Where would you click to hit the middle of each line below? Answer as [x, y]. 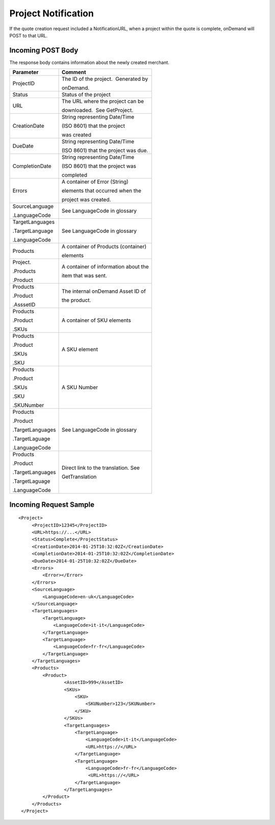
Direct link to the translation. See [101, 468]
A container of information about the [105, 267]
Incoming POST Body [44, 50]
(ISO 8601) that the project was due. [105, 151]
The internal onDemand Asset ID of [104, 291]
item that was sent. [84, 276]
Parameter [25, 73]
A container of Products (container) [104, 247]
